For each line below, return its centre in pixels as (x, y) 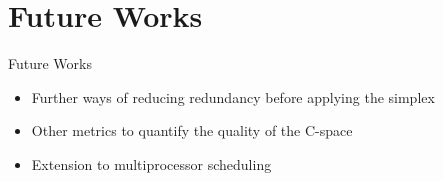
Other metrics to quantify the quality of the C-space (192, 130)
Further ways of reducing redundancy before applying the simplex (233, 96)
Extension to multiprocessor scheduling (151, 163)
